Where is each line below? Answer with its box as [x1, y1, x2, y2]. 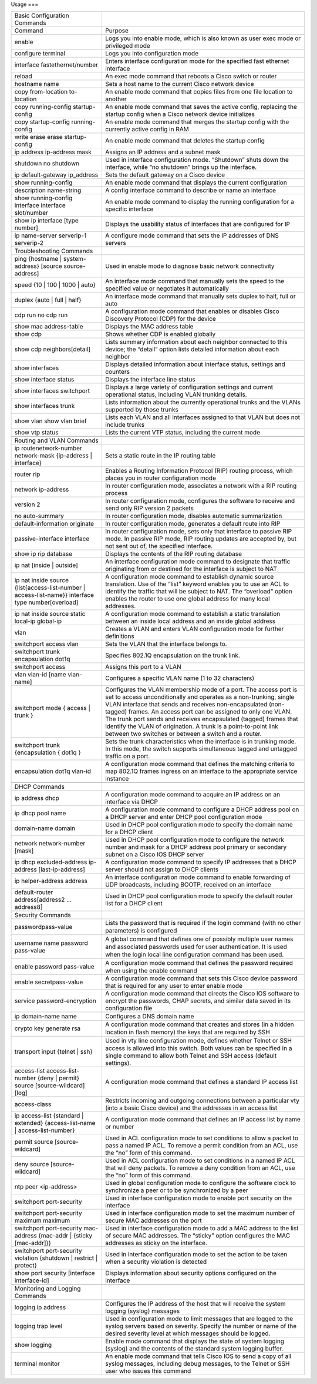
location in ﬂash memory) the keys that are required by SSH [104, 1028, 270, 1036]
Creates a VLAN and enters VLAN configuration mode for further [104, 625, 284, 633]
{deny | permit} [37, 1074, 79, 1083]
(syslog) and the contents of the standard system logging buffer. [104, 1345, 284, 1353]
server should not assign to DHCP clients [104, 865, 219, 874]
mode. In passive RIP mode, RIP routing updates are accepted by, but [104, 535, 296, 543]
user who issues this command [104, 1367, 191, 1375]
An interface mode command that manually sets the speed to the [104, 277, 285, 286]
